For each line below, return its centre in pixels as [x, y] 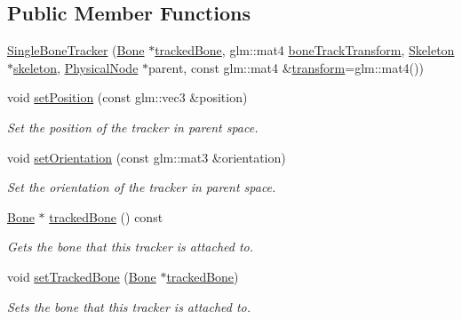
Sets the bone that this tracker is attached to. [129, 306]
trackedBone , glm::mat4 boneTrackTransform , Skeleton [305, 50]
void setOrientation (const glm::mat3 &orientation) [147, 157]
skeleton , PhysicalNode [76, 67]
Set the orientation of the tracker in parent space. [142, 187]
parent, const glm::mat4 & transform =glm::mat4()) [286, 67]
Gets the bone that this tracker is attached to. [131, 247]
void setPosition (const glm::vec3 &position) [127, 97]
